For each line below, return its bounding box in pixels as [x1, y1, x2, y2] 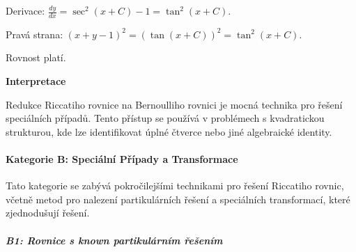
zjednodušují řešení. [6, 205, 90, 220]
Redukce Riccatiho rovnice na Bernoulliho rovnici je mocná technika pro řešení [6, 97, 343, 111]
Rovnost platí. [6, 50, 66, 65]
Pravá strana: [6, 26, 63, 41]
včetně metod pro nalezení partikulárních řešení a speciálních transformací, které [6, 191, 350, 206]
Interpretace [6, 74, 66, 88]
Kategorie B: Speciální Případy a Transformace [6, 151, 238, 166]
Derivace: [6, 3, 45, 17]
